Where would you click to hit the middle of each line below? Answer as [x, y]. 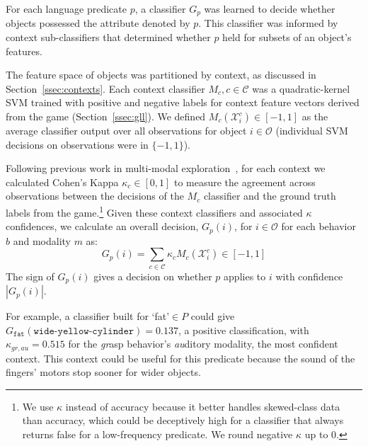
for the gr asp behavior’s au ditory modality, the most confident [203, 344]
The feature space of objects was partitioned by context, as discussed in [161, 75]
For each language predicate [66, 8]
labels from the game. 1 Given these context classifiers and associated [154, 211]
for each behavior [318, 226]
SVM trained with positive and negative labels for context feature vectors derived [183, 102]
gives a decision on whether [153, 276]
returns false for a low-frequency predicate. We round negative [157, 434]
